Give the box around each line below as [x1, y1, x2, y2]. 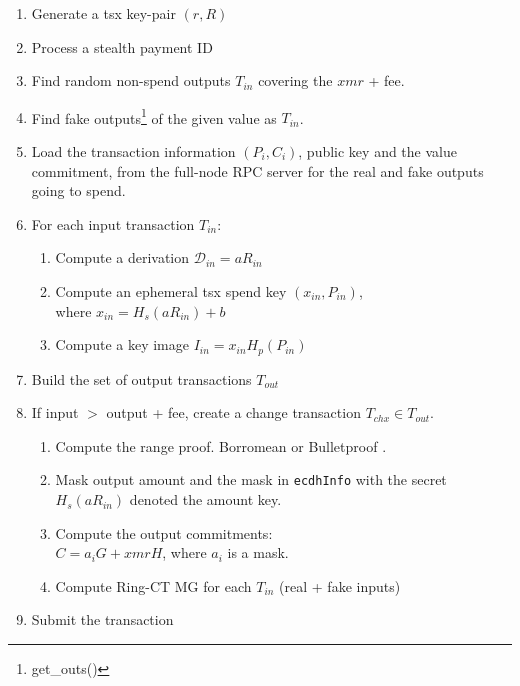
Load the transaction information [31, 141, 236, 162]
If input [31, 402, 79, 423]
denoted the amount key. [129, 489, 282, 510]
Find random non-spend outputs [31, 70, 231, 91]
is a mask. [227, 542, 289, 563]
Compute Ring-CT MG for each [55, 575, 252, 596]
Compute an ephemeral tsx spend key [55, 281, 287, 301]
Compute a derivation [55, 247, 190, 268]
